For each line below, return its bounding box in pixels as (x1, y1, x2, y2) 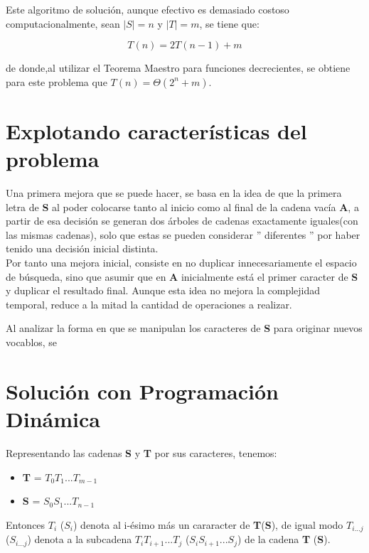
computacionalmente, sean (6, 16, 120, 31)
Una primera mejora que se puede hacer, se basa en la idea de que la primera (6, 186, 342, 200)
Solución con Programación (6, 376, 279, 405)
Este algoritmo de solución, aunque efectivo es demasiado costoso (6, 2, 289, 16)
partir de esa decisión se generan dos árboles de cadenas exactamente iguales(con (6, 213, 358, 228)
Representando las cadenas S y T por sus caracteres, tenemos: (6, 445, 277, 460)
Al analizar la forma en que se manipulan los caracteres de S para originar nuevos (6, 321, 363, 335)
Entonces (6, 517, 46, 532)
